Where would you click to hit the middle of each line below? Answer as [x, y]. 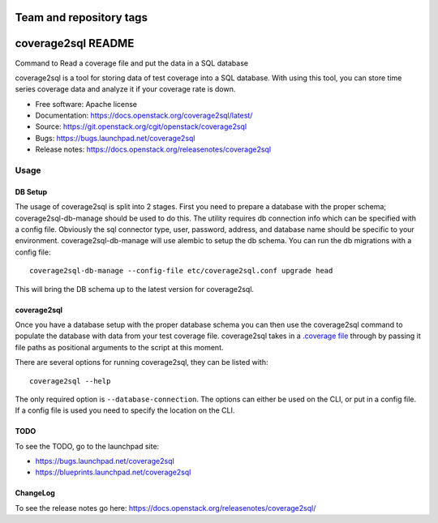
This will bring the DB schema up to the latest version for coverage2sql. [135, 289]
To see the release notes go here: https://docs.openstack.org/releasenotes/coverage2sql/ [165, 508]
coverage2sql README [75, 43]
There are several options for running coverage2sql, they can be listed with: [142, 362]
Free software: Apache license [86, 104]
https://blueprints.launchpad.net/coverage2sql [113, 472]
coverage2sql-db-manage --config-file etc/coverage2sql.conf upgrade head [181, 271]
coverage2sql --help [70, 381]
